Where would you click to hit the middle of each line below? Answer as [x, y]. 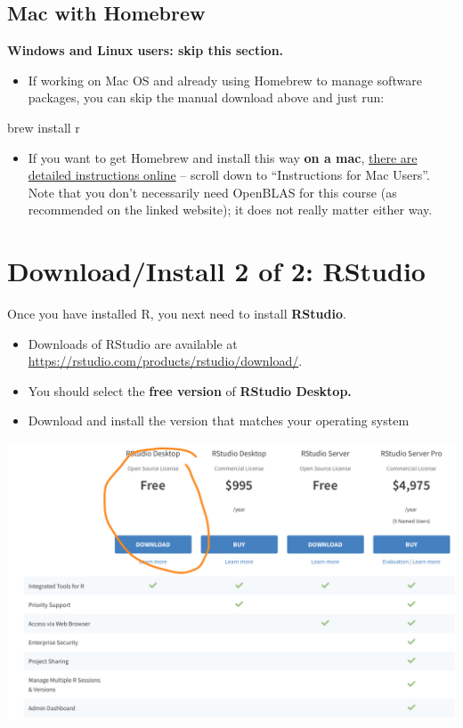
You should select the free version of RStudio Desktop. [190, 390]
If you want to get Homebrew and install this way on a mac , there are [223, 157]
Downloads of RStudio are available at [133, 343]
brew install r [44, 127]
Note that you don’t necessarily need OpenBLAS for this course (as [212, 192]
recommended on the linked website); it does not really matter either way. [230, 210]
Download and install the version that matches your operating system [219, 421]
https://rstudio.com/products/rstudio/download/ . [165, 361]
